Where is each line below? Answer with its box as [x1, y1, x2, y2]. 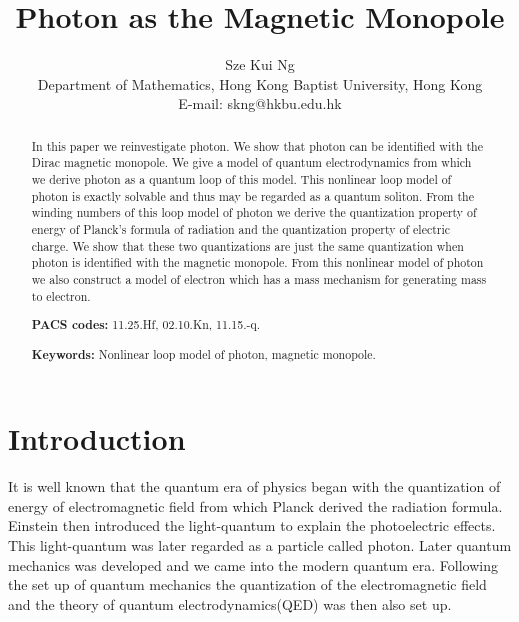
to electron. [31, 287, 91, 304]
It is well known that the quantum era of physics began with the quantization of [8, 476, 501, 497]
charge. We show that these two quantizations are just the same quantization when [31, 237, 464, 254]
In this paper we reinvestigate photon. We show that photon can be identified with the [31, 137, 483, 154]
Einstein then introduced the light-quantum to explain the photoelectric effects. [8, 515, 496, 536]
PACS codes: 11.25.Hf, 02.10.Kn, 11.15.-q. [31, 316, 260, 334]
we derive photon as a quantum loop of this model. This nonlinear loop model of [31, 171, 452, 188]
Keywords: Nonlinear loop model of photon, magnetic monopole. [31, 345, 376, 363]
